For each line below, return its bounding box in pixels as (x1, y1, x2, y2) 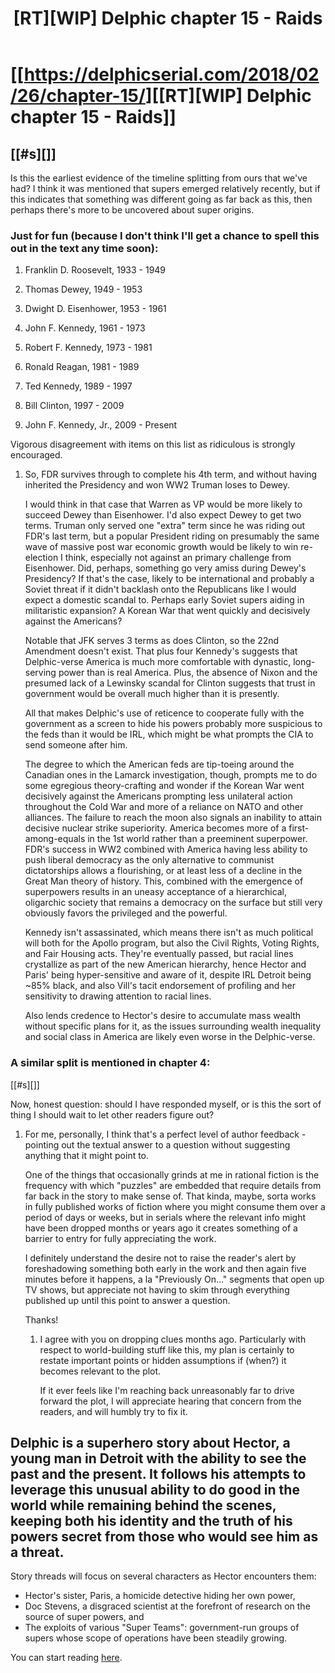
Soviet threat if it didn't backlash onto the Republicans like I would (24, 583, 297, 596)
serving (24, 667, 57, 679)
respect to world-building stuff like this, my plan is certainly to (39, 1343, 295, 1356)
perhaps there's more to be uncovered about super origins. (10, 204, 255, 216)
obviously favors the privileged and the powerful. (24, 907, 228, 919)
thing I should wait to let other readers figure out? (10, 1108, 215, 1121)
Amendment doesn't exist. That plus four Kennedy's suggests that (24, 645, 298, 657)
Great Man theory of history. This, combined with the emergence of (24, 875, 304, 887)
